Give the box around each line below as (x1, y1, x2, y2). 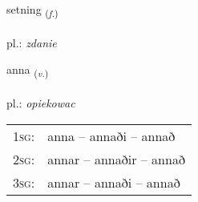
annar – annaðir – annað (47, 149, 185, 168)
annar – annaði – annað (47, 172, 180, 192)
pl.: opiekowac (6, 95, 75, 111)
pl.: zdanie (6, 34, 57, 50)
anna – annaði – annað (47, 126, 176, 145)
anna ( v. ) (6, 61, 49, 80)
